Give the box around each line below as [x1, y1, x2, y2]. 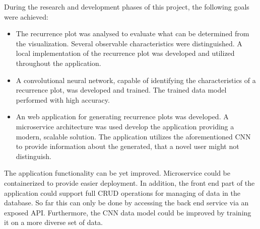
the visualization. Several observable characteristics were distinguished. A [16, 38, 242, 48]
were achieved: [4, 11, 48, 22]
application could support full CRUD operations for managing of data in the [4, 187, 240, 198]
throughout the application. [16, 57, 101, 68]
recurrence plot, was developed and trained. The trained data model [16, 85, 227, 95]
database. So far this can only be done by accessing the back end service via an [4, 197, 249, 208]
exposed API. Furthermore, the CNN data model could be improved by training [4, 207, 251, 217]
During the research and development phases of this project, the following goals [4, 2, 249, 12]
